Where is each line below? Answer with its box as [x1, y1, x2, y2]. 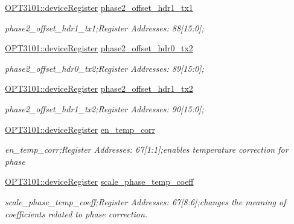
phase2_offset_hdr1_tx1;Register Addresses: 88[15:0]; [5, 21, 204, 34]
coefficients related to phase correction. [5, 207, 148, 220]
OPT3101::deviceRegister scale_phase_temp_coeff [5, 175, 194, 188]
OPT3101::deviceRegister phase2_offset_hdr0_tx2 [5, 42, 193, 54]
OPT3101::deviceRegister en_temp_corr [5, 123, 156, 135]
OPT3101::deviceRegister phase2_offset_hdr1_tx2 [5, 82, 193, 95]
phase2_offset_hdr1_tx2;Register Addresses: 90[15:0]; [5, 102, 204, 115]
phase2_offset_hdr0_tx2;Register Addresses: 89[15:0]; [5, 62, 204, 74]
